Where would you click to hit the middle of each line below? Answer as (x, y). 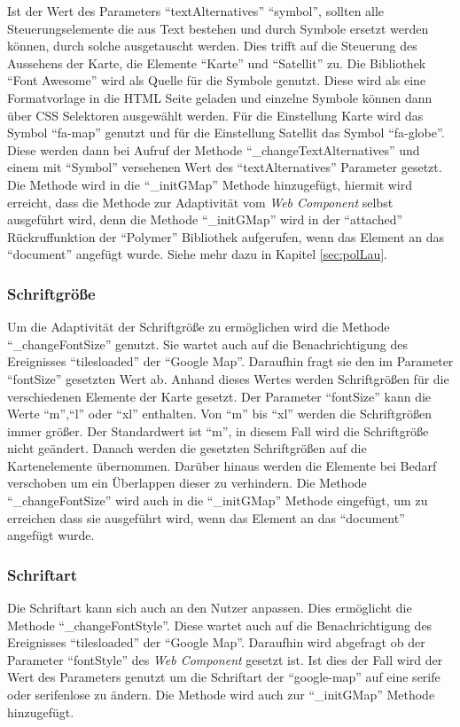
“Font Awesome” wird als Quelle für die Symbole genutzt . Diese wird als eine (217, 80)
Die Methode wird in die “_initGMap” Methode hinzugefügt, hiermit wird (210, 184)
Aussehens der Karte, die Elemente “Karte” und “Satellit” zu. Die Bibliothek (217, 63)
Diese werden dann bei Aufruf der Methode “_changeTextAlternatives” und (214, 149)
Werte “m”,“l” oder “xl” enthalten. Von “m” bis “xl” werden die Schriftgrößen (219, 414)
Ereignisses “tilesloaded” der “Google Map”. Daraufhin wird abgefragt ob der (216, 642)
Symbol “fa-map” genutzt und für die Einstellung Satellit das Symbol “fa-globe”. (226, 133)
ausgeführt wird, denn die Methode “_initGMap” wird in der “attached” (205, 219)
